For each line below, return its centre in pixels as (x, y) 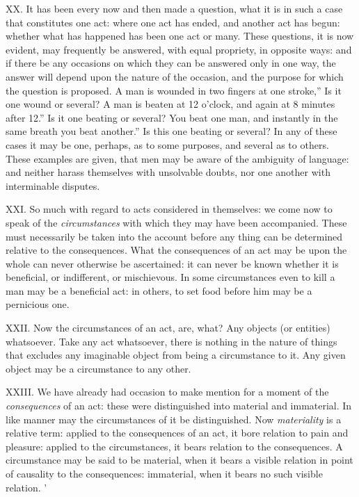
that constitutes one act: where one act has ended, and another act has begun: (173, 22)
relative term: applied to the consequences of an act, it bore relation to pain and (177, 433)
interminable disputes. (53, 185)
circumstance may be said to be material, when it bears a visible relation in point (179, 460)
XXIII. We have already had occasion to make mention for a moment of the (167, 392)
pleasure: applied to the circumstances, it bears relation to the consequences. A (174, 446)
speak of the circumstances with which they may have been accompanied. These (176, 222)
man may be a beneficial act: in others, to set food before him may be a (159, 290)
